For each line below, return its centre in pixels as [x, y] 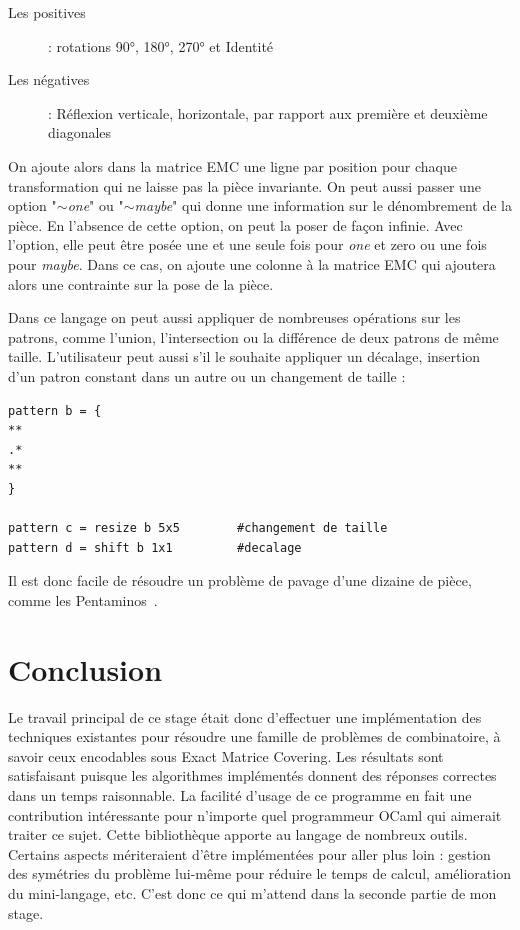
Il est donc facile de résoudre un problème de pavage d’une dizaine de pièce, [240, 580]
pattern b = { [55, 410]
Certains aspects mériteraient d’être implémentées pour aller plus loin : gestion [249, 853]
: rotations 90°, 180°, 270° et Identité [161, 45]
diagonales [80, 132]
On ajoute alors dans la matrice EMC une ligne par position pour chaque [233, 165]
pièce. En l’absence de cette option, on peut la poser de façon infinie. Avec [235, 224]
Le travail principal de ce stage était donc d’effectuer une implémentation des [245, 716]
